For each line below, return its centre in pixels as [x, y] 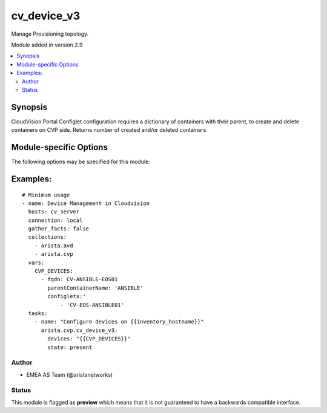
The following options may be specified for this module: [81, 162]
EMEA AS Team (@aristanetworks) [70, 374]
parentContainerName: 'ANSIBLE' [95, 288]
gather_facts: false [59, 229]
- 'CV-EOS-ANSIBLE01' [92, 305]
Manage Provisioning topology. [50, 34]
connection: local [55, 220]
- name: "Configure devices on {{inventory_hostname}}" [119, 322]
